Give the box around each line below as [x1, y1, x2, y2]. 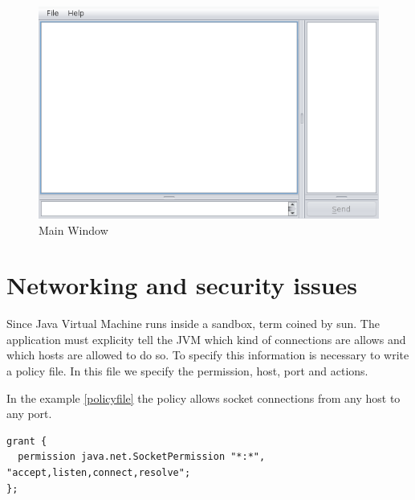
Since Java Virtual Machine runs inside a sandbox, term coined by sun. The [6, 315, 380, 332]
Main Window [39, 221, 108, 238]
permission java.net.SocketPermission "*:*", [18, 451, 266, 463]
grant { [6, 435, 47, 447]
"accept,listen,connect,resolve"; [6, 466, 191, 478]
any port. [6, 405, 52, 422]
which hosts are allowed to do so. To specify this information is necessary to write [6, 346, 409, 363]
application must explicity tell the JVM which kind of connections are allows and [6, 330, 406, 347]
